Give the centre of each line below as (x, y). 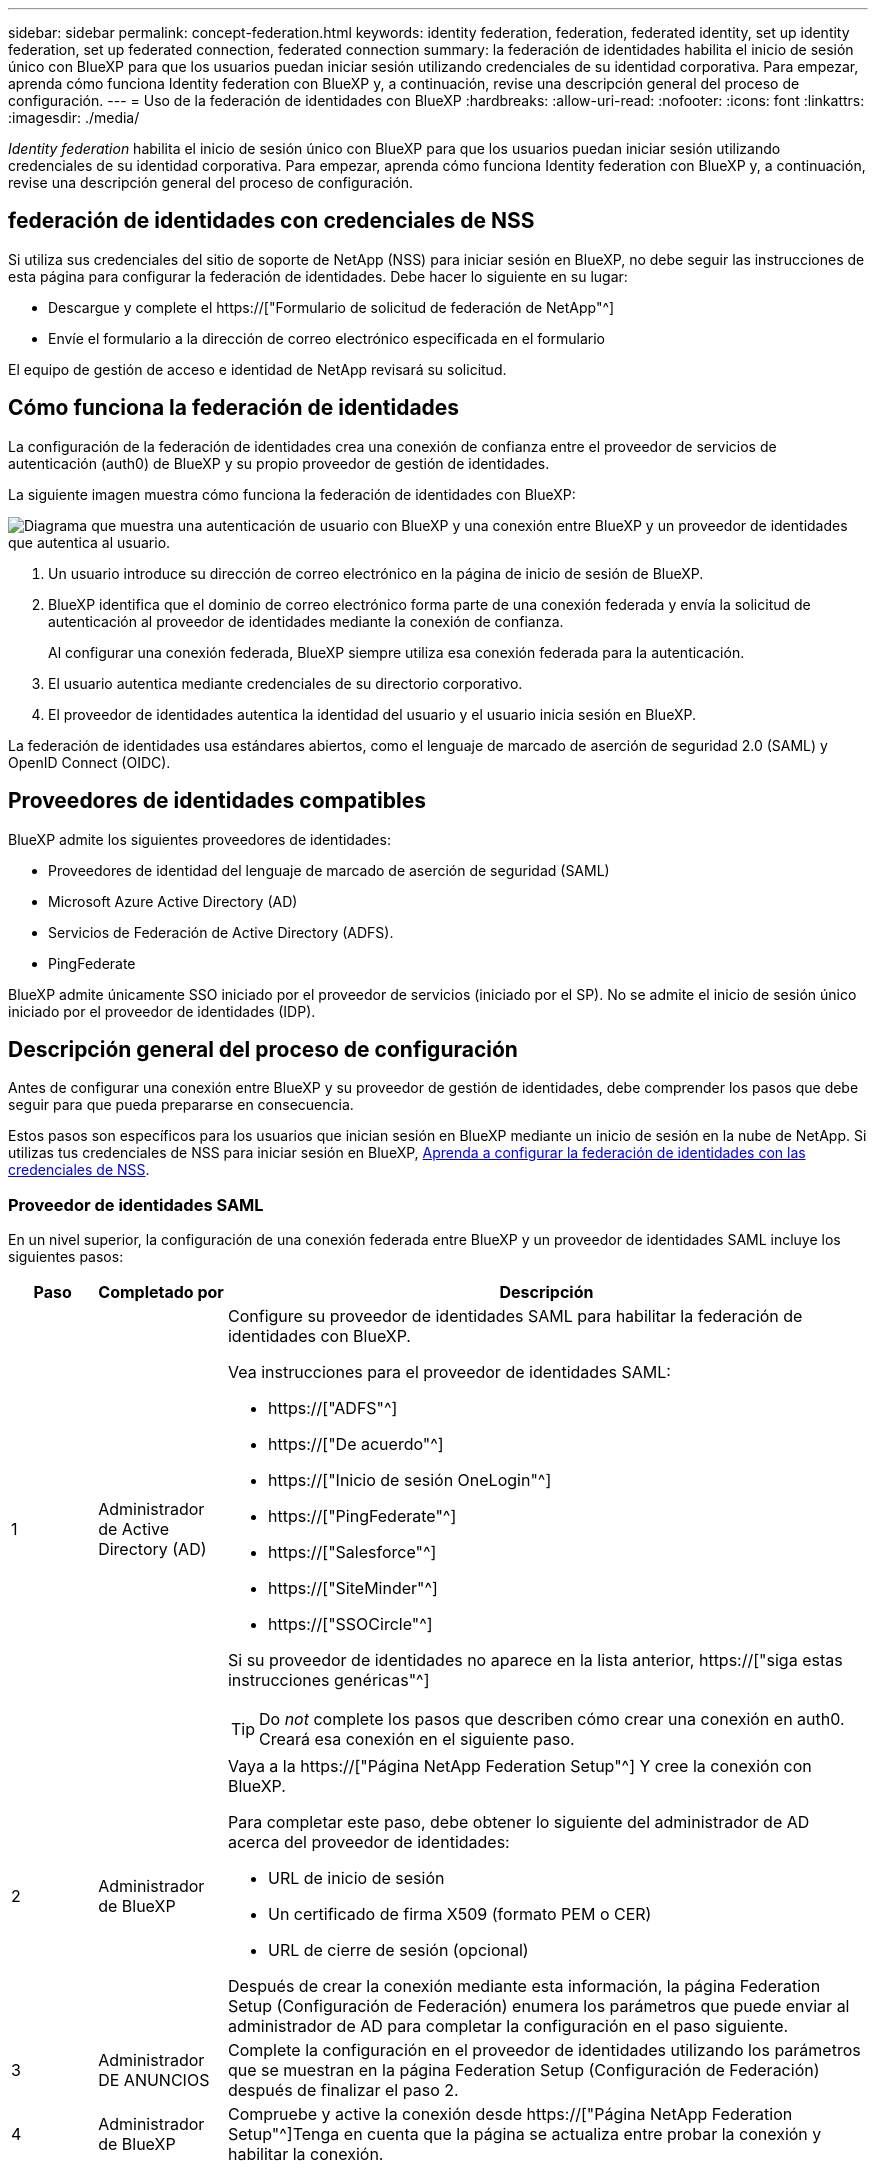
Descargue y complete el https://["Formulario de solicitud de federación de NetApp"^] (331, 307)
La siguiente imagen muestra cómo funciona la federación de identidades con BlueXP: (292, 494)
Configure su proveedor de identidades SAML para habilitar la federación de (515, 1316)
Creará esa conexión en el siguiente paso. (416, 1739)
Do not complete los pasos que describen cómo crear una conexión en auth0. (551, 1719)
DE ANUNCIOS (154, 2080)
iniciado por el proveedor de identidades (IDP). (162, 1011)
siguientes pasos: (66, 1257)
